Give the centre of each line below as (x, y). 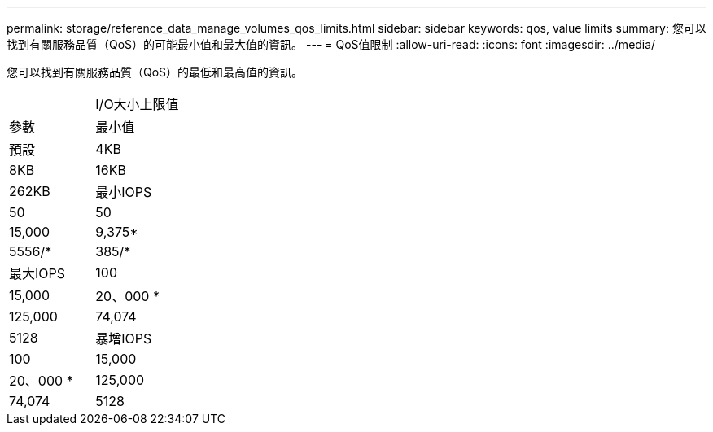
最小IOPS (124, 192)
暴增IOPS (124, 338)
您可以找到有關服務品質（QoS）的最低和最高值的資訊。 (155, 72)
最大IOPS (37, 273)
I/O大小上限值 (137, 104)
